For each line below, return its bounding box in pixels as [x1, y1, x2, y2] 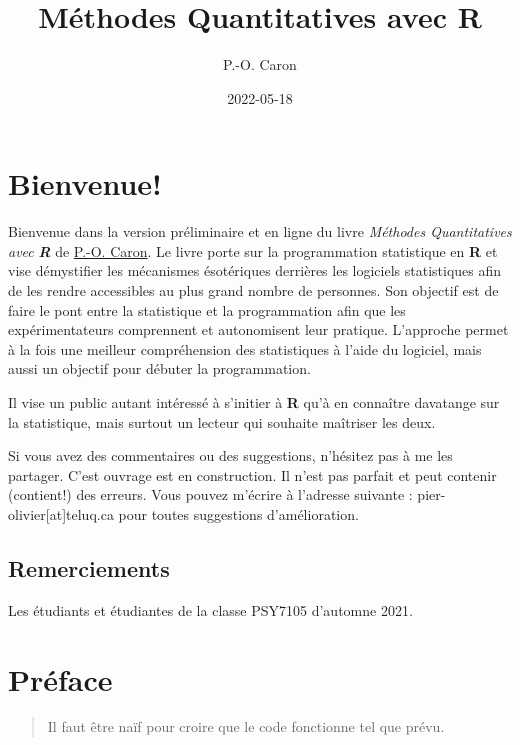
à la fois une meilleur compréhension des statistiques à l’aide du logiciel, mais [8, 338, 482, 359]
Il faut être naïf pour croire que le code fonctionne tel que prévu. [47, 716, 445, 737]
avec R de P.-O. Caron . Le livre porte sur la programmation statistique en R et [8, 240, 498, 261]
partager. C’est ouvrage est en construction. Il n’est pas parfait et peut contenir [8, 464, 497, 485]
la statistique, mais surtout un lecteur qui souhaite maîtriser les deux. [8, 411, 436, 432]
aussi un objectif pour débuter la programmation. [8, 358, 311, 379]
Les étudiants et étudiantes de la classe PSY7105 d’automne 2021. [8, 599, 413, 620]
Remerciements [8, 552, 170, 583]
